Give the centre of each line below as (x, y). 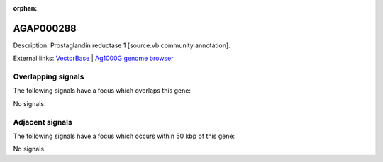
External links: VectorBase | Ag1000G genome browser (93, 58)
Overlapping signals (49, 76)
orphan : (25, 8)
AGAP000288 (45, 28)
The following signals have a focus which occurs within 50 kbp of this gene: (124, 136)
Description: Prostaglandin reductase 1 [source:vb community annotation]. (122, 45)
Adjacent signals (43, 122)
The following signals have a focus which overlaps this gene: (102, 91)
